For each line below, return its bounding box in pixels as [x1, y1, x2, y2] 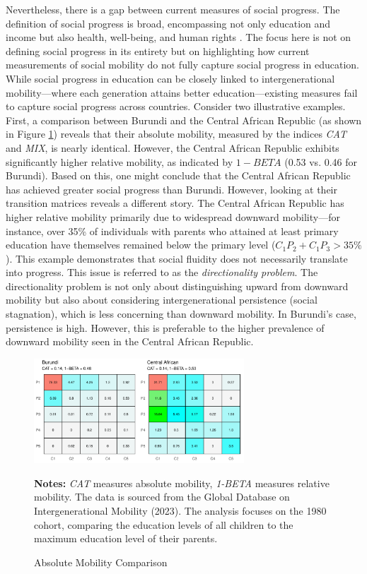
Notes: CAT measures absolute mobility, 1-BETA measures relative [34, 475, 330, 490]
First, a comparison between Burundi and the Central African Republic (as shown [6, 112, 362, 127]
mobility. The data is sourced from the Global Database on [34, 489, 290, 504]
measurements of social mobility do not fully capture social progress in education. [6, 57, 359, 72]
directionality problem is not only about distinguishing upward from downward [6, 278, 349, 293]
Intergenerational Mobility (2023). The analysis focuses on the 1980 [34, 503, 327, 518]
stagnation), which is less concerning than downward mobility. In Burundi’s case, [6, 306, 356, 321]
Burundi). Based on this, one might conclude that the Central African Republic [6, 168, 351, 183]
